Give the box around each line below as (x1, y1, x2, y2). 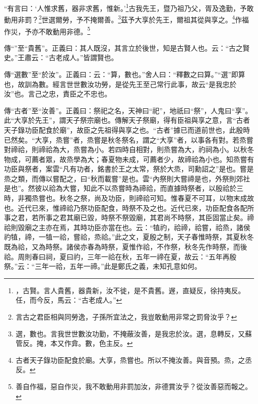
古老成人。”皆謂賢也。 (49, 52, 118, 63)
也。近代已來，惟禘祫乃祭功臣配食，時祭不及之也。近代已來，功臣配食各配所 (4, 202, 254, 213)
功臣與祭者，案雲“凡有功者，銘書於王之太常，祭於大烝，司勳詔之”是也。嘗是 (4, 163, 254, 174)
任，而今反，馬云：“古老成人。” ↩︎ (15, 295, 122, 305)
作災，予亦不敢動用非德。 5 (4, 24, 90, 36)
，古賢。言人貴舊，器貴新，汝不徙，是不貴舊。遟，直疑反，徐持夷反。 (15, 285, 245, 295)
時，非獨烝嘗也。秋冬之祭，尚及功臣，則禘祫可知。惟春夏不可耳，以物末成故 (4, 193, 254, 203)
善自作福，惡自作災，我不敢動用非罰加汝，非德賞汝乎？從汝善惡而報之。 (15, 381, 252, 391)
